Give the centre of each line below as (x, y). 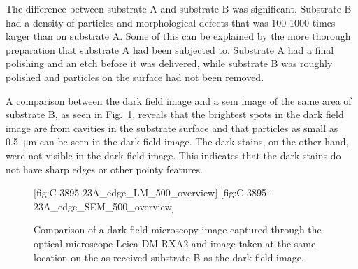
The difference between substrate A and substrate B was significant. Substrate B (179, 8)
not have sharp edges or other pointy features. (104, 169)
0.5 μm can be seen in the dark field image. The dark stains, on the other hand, (177, 141)
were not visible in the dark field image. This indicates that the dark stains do (173, 155)
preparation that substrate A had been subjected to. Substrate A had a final (170, 49)
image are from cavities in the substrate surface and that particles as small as (172, 128)
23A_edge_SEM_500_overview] (104, 206)
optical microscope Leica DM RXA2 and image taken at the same (175, 243)
